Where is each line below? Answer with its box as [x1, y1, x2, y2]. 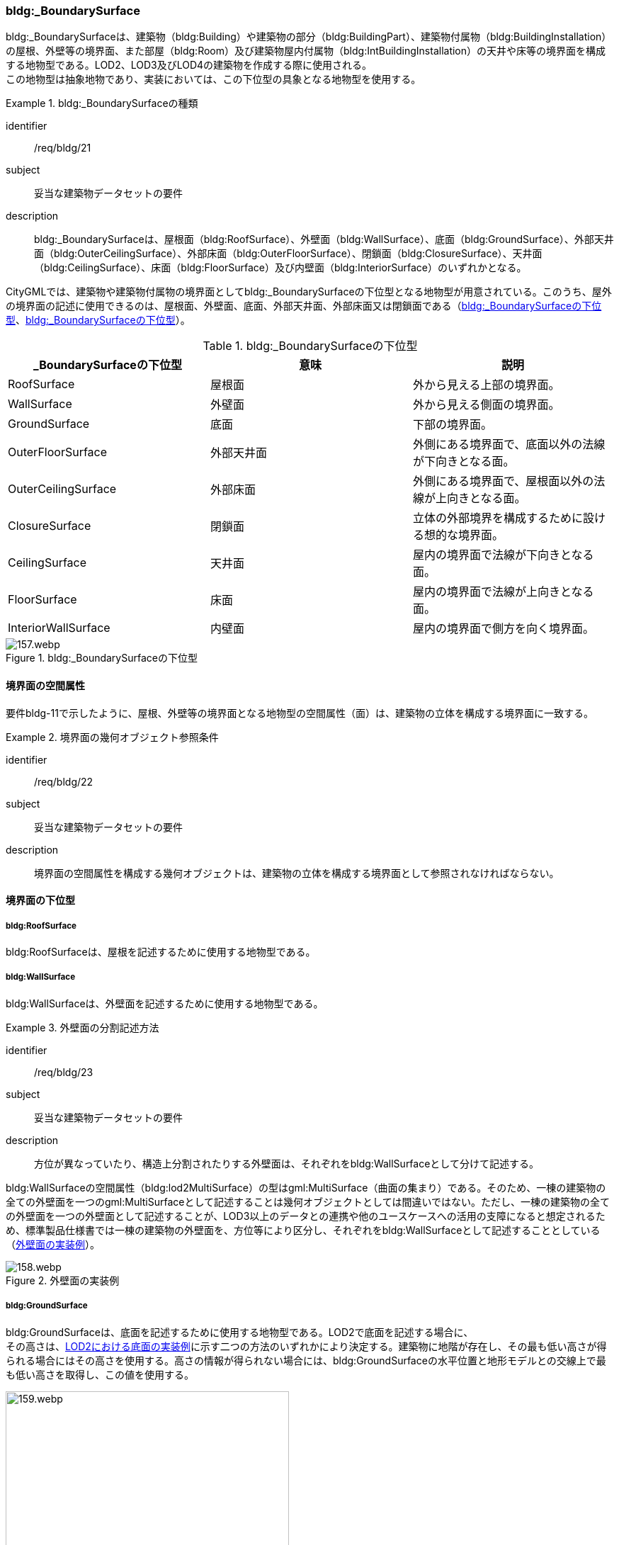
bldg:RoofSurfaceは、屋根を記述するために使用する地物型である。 [6, 945, 316, 958]
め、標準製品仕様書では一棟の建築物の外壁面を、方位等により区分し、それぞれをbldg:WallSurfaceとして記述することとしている [6, 1223, 601, 1236]
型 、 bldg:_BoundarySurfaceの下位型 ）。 [6, 314, 191, 327]
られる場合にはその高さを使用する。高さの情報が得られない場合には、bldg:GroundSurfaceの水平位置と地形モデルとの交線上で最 [6, 1354, 606, 1366]
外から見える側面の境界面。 [412, 397, 560, 412]
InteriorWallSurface [8, 621, 110, 635]
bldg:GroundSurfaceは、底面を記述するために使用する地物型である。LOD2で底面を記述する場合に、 [6, 1325, 474, 1338]
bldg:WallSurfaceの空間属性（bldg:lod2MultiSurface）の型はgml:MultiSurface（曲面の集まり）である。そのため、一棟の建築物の [6, 1181, 606, 1194]
